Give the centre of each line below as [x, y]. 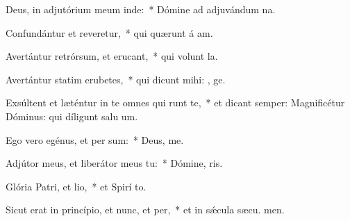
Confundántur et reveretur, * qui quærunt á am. [109, 32]
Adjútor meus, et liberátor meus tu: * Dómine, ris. [114, 163]
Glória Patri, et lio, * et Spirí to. [76, 186]
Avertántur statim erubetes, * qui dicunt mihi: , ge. [116, 79]
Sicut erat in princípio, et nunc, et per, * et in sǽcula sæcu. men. [145, 210]
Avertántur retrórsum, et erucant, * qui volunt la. [112, 56]
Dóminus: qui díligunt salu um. [72, 116]
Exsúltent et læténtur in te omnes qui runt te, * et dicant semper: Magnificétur [175, 103]
